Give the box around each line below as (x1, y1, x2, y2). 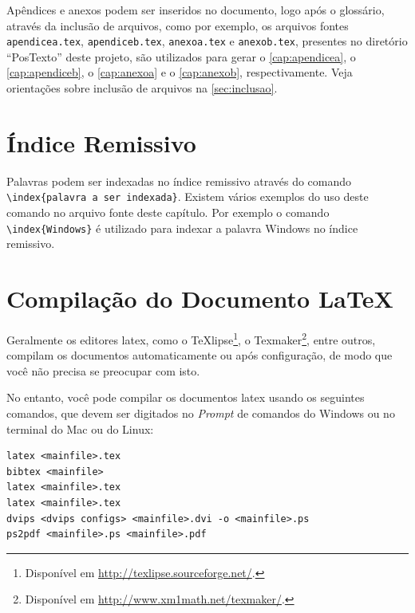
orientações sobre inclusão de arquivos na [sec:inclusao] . (6, 80, 278, 96)
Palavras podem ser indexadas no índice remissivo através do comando (6, 172, 352, 189)
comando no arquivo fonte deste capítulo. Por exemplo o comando (6, 204, 330, 220)
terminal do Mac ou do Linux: (6, 420, 154, 437)
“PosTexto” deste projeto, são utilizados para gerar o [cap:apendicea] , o (6, 48, 356, 65)
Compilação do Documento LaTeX (6, 282, 393, 315)
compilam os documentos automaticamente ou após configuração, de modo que (6, 347, 393, 363)
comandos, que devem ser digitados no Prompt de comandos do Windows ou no (6, 405, 395, 421)
